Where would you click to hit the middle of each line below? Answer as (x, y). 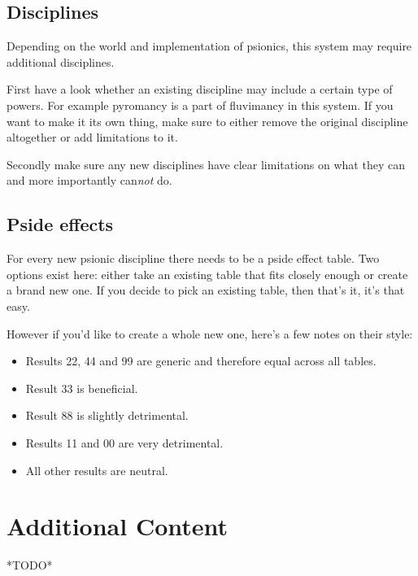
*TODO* (30, 565)
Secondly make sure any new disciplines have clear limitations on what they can (206, 164)
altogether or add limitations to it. (92, 137)
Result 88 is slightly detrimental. (107, 415)
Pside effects (60, 224)
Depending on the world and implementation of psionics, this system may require (209, 46)
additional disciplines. (61, 61)
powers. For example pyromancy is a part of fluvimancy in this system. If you (200, 105)
